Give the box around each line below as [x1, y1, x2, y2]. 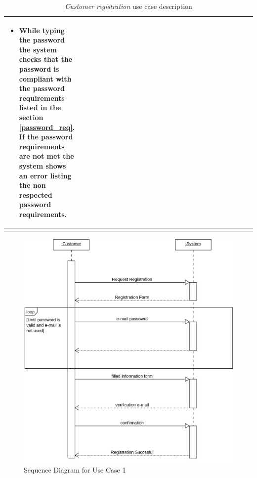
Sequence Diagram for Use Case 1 [24, 465, 126, 475]
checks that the [19, 54, 72, 64]
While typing [19, 25, 65, 35]
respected [19, 189, 52, 200]
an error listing [19, 170, 72, 180]
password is [19, 63, 59, 74]
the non [19, 180, 46, 190]
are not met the [19, 151, 74, 161]
